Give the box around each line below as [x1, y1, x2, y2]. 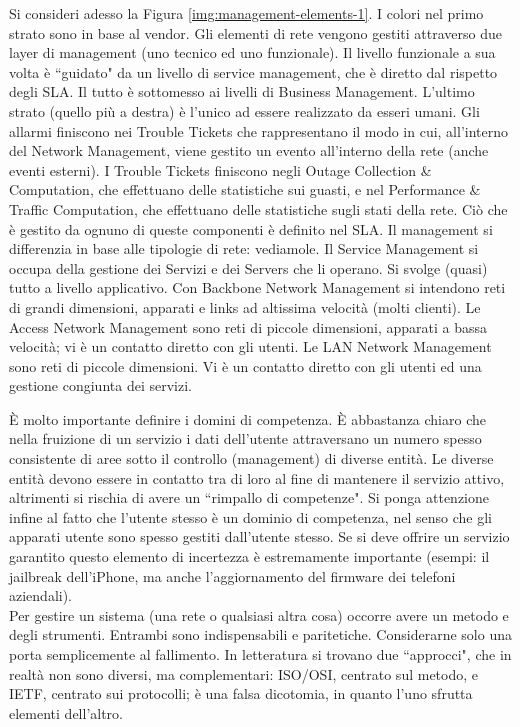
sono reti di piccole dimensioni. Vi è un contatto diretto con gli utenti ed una [9, 355, 482, 376]
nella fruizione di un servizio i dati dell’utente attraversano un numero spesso [9, 428, 482, 449]
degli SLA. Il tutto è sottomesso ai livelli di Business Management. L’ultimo [9, 81, 475, 102]
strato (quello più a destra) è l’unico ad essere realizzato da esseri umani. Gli [9, 100, 480, 121]
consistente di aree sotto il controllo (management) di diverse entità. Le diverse [9, 448, 494, 469]
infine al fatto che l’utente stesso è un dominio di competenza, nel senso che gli [9, 506, 492, 527]
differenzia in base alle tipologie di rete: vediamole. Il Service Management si [9, 238, 479, 259]
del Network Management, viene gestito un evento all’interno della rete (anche [9, 140, 489, 161]
